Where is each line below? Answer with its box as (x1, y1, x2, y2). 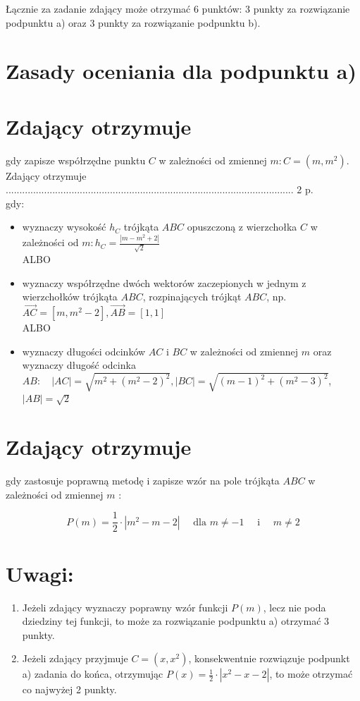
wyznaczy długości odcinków (22, 343, 146, 358)
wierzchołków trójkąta (22, 289, 118, 304)
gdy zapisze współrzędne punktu (6, 152, 146, 167)
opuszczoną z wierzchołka (187, 219, 297, 234)
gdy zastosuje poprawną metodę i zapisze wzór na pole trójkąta (6, 473, 280, 488)
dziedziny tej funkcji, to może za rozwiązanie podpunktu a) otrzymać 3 (22, 614, 330, 628)
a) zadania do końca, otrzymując (22, 666, 163, 681)
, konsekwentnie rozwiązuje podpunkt (188, 651, 350, 666)
